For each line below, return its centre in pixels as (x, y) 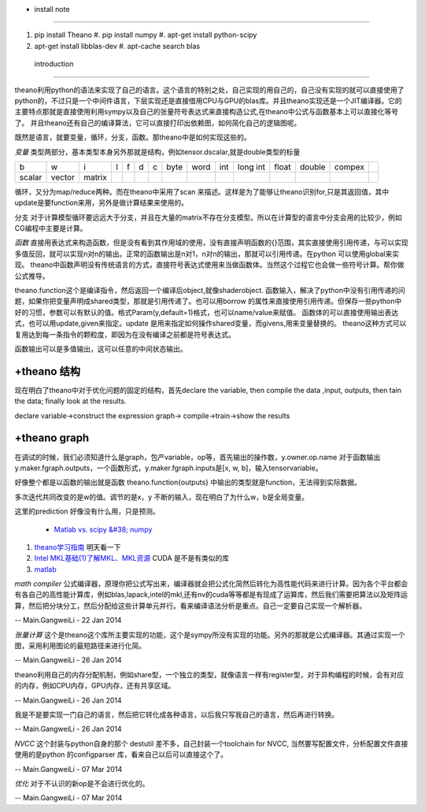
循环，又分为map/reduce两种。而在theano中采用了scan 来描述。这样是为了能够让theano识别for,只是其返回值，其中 (202, 191)
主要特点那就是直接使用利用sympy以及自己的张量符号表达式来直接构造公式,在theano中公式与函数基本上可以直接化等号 (207, 112)
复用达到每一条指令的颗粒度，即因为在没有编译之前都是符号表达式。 (125, 334)
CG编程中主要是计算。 (51, 228)
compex (350, 167)
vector (63, 177)
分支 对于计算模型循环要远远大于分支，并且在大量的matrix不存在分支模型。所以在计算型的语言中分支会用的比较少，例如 (209, 217)
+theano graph (52, 438)
